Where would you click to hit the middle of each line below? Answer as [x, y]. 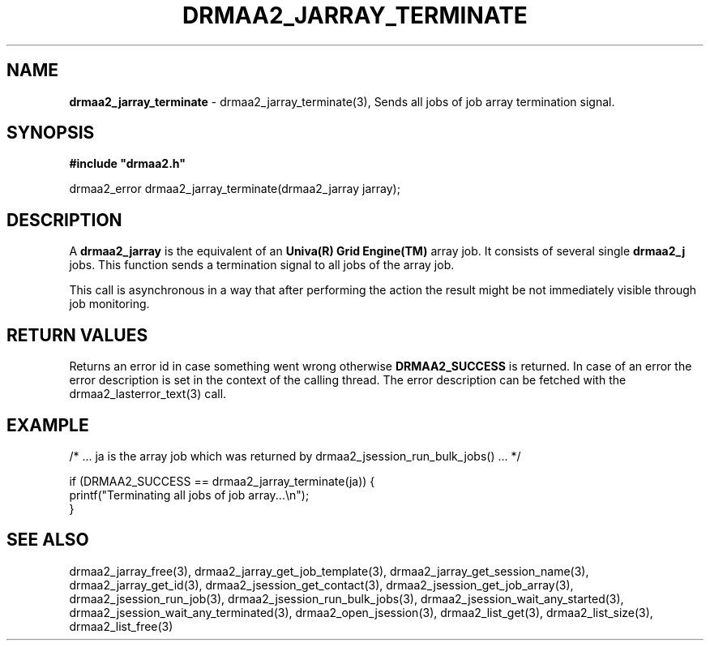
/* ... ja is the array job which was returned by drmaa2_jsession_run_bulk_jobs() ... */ [295, 456]
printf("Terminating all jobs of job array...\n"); [189, 495]
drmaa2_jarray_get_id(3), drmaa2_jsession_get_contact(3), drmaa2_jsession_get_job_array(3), [321, 585]
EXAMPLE [48, 425]
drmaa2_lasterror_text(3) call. [148, 394]
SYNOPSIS [51, 133]
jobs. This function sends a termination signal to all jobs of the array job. [262, 265]
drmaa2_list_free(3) [121, 626]
